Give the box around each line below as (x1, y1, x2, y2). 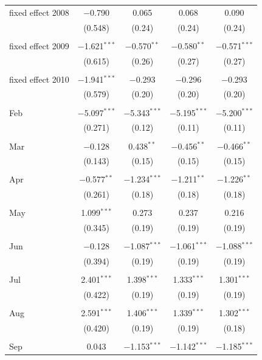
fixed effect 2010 (9, 72, 69, 85)
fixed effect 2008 (9, 5, 69, 18)
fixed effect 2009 (9, 39, 69, 52)
